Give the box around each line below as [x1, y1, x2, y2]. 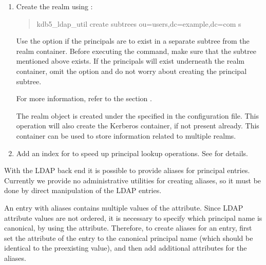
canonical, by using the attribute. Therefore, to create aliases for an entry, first [4, 222, 252, 233]
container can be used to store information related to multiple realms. [16, 130, 236, 141]
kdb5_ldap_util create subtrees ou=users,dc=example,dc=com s [36, 18, 241, 29]
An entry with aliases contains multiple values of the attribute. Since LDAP [4, 202, 243, 213]
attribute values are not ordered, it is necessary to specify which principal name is [4, 212, 262, 223]
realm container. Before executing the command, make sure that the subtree [16, 45, 256, 56]
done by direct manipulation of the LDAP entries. [4, 185, 162, 196]
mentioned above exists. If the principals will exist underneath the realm [16, 55, 244, 66]
